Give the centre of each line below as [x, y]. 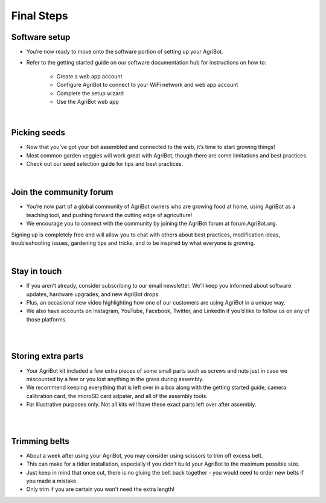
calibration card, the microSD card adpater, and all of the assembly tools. [117, 396]
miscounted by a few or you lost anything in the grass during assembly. [115, 379]
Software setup [41, 37]
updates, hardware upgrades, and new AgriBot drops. [93, 294]
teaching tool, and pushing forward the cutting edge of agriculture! [109, 215]
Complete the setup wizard [90, 93]
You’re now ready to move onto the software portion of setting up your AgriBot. [125, 52]
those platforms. [47, 319]
